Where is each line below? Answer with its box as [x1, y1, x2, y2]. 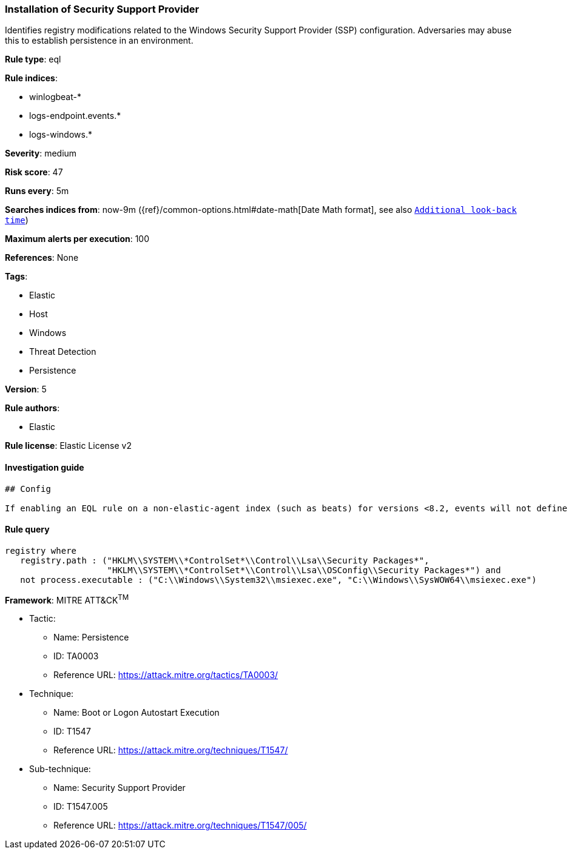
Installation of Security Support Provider [5, 3, 200, 15]
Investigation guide [5, 462, 84, 472]
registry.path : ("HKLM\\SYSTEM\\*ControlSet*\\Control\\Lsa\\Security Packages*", [20, 555, 429, 565]
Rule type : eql [5, 54, 61, 65]
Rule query [5, 524, 50, 535]
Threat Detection [29, 346, 96, 357]
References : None [5, 252, 79, 263]
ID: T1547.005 [53, 801, 108, 812]
